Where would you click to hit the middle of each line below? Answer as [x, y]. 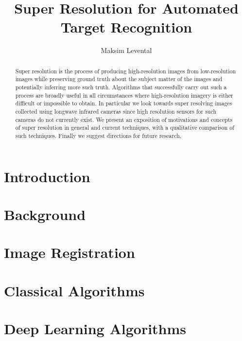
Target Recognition [126, 27]
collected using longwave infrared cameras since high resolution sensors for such [116, 111]
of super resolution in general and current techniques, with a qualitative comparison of [125, 128]
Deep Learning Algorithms [95, 329]
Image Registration [69, 252]
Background [45, 214]
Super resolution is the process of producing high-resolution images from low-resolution [126, 71]
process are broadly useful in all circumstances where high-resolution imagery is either [124, 95]
